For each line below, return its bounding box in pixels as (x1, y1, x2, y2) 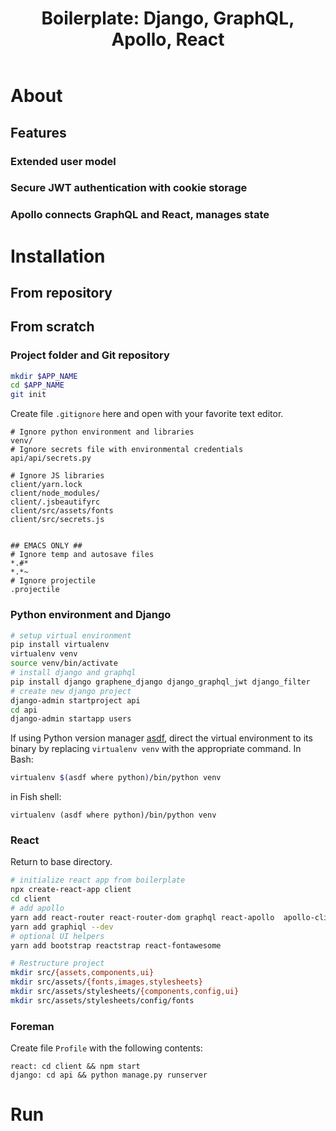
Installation (10, 245, 106, 267)
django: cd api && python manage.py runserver (10, 1070, 208, 1081)
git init (10, 390, 47, 400)
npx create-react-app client (10, 885, 132, 895)
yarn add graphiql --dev (10, 922, 114, 932)
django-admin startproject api (10, 695, 141, 706)
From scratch (10, 318, 95, 336)
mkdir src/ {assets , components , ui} (10, 968, 155, 978)
